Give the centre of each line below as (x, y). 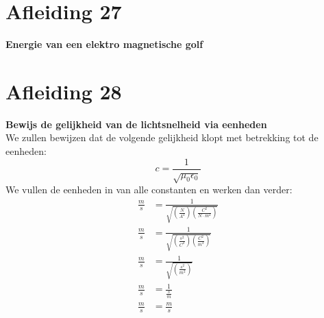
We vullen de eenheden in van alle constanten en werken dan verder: (149, 189)
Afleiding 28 (64, 91)
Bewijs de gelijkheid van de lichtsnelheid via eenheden (136, 124)
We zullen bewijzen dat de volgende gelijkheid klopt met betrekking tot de (162, 137)
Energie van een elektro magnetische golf (104, 44)
